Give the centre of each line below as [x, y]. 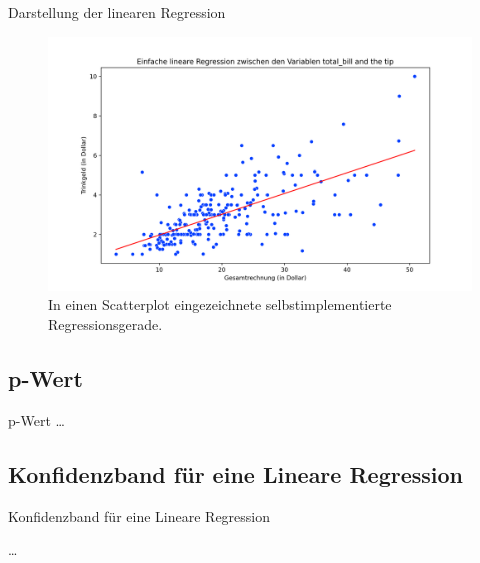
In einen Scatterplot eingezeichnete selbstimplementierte [220, 304]
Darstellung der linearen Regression [117, 12]
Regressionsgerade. [105, 324]
